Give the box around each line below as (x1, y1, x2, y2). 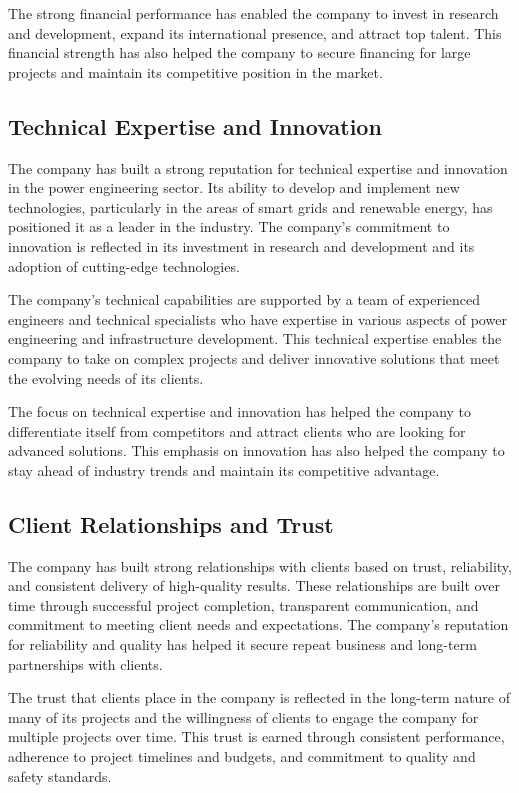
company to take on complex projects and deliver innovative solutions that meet (8, 347, 500, 368)
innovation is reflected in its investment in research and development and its (8, 235, 475, 256)
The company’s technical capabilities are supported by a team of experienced (8, 289, 481, 310)
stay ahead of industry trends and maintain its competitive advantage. (8, 459, 440, 480)
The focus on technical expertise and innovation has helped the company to (8, 401, 472, 422)
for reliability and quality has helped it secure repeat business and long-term (8, 634, 477, 655)
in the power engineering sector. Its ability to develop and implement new (8, 177, 460, 198)
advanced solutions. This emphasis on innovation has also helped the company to (8, 440, 505, 461)
